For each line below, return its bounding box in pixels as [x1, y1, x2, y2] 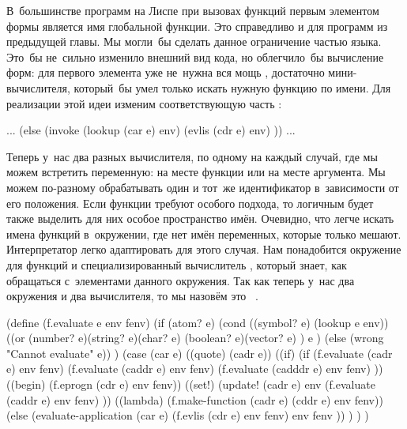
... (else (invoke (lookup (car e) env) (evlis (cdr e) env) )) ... [6, 122, 296, 138]
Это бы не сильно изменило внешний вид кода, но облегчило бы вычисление [6, 48, 384, 65]
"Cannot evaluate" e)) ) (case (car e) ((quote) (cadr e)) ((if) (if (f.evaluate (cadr [6, 344, 393, 361]
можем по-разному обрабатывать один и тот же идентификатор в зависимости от [6, 179, 399, 195]
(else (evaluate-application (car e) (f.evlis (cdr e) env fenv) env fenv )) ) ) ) [6, 407, 369, 423]
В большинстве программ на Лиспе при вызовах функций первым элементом [6, 2, 379, 18]
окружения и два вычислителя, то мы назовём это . [6, 288, 258, 304]
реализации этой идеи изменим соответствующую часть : [6, 95, 282, 111]
